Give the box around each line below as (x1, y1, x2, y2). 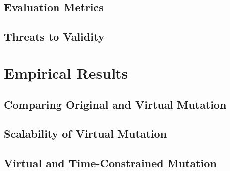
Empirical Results (4, 62, 128, 83)
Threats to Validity (4, 29, 105, 44)
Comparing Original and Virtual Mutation (4, 97, 227, 112)
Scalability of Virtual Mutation (4, 126, 167, 141)
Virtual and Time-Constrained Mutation (4, 155, 217, 170)
